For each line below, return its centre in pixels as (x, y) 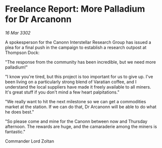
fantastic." (15, 131)
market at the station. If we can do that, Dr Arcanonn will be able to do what (81, 107)
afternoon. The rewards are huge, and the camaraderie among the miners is (81, 126)
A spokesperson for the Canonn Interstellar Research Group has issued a (78, 42)
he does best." (19, 112)
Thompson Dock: (22, 53)
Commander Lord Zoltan (30, 141)
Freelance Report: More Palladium (75, 9)
